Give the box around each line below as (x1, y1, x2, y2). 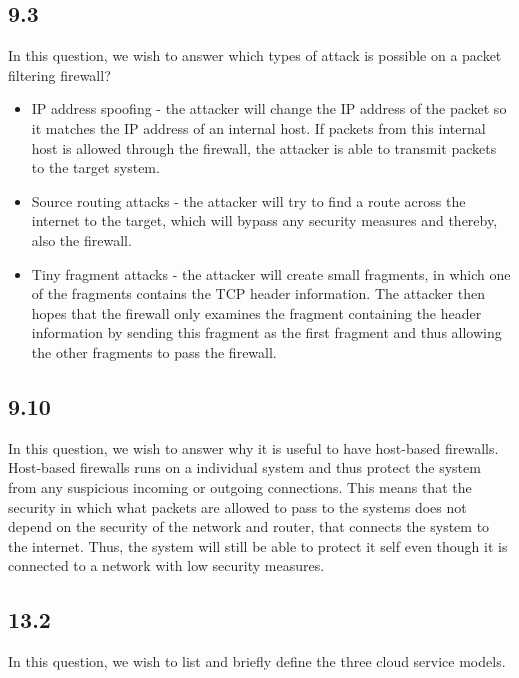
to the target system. (31, 157, 160, 178)
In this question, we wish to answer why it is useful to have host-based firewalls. (8, 437, 499, 458)
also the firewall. (31, 229, 132, 250)
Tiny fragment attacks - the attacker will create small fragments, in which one (31, 263, 511, 284)
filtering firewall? (8, 64, 111, 85)
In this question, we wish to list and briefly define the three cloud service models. (8, 651, 506, 672)
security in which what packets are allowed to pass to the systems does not (8, 496, 467, 517)
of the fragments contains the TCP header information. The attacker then (31, 283, 485, 304)
